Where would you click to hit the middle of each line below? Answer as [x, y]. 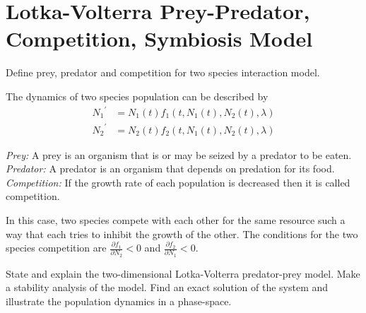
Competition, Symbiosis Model [159, 39]
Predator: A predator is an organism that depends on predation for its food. [170, 169]
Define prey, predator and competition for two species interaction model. [163, 72]
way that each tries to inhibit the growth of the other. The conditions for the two [182, 234]
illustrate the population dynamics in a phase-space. [119, 301]
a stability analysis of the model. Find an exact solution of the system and [167, 287]
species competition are [56, 248]
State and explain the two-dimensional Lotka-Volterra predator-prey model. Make [183, 273]
